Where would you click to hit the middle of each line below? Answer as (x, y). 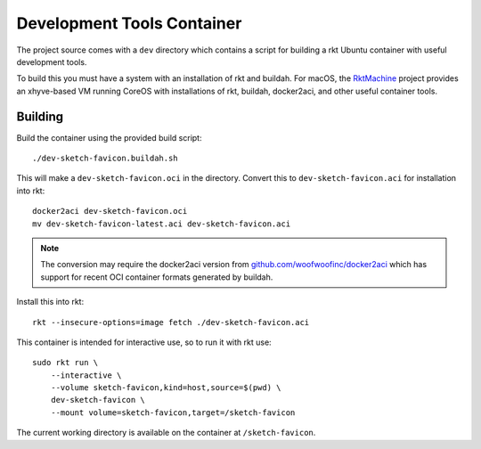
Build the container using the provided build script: (109, 137)
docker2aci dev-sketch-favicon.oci (110, 211)
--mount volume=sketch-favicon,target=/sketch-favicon (173, 412)
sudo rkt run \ (65, 363)
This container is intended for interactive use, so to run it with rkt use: (144, 342)
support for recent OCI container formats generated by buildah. (157, 277)
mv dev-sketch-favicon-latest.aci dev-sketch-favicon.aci (162, 224)
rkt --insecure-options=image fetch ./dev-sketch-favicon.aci (171, 322)
